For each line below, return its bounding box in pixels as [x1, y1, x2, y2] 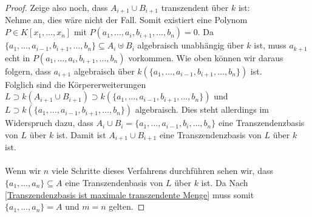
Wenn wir [5, 164, 41, 177]
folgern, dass [5, 64, 52, 77]
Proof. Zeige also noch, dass [5, 1, 108, 13]
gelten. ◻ [109, 200, 145, 213]
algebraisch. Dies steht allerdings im [135, 103, 270, 116]
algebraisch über [73, 64, 135, 77]
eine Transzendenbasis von [65, 176, 163, 189]
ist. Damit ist [56, 128, 106, 141]
